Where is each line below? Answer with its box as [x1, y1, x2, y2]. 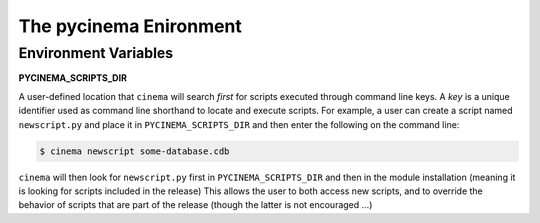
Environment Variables [18, 44, 174, 62]
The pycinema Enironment [18, 15, 242, 37]
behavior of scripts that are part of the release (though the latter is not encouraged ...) [18, 199, 373, 211]
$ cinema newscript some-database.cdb [39, 145, 230, 157]
